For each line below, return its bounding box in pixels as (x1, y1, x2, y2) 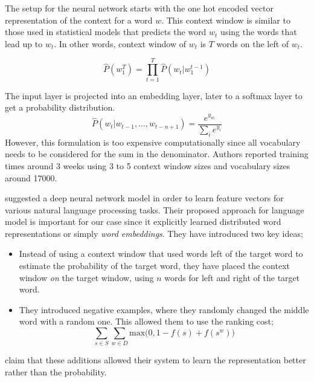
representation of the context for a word (5, 13, 153, 26)
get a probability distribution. (5, 101, 115, 114)
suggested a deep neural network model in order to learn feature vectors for (5, 192, 284, 204)
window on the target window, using (19, 271, 154, 283)
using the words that (220, 25, 297, 38)
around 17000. (5, 171, 57, 184)
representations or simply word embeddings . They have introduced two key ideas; (5, 227, 303, 239)
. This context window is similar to (161, 13, 290, 26)
